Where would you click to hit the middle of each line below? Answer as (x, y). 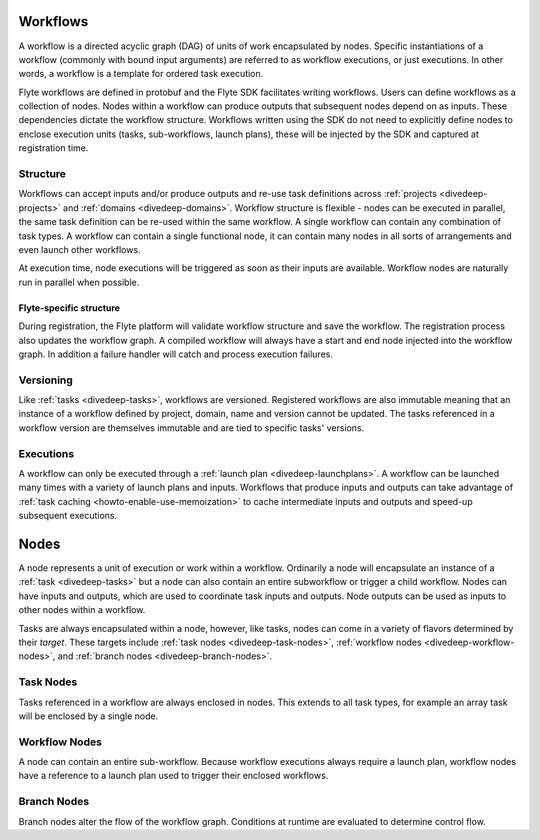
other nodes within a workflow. (82, 610)
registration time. (53, 148)
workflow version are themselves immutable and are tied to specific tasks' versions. (191, 427)
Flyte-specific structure (69, 307)
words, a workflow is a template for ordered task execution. (141, 74)
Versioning (46, 380)
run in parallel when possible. (79, 282)
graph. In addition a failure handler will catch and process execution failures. (176, 354)
